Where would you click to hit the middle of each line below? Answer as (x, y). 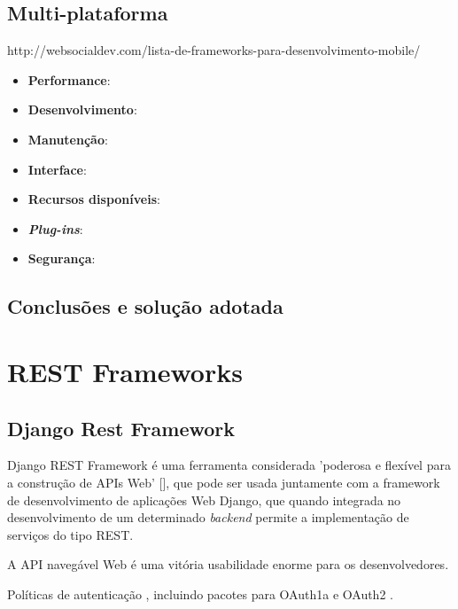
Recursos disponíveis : (94, 199)
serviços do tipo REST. (70, 534)
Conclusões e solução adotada (145, 306)
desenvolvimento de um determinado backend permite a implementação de (208, 517)
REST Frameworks (125, 371)
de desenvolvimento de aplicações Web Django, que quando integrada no (204, 500)
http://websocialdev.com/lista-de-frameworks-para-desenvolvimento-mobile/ (214, 50)
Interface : (57, 169)
